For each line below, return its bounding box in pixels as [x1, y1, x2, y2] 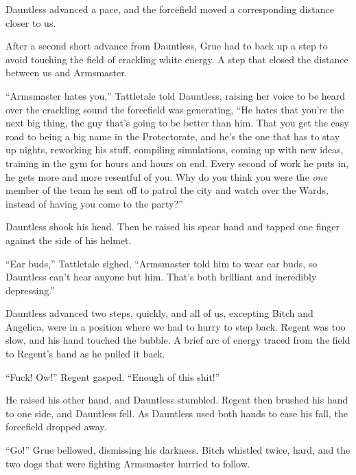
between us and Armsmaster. [5, 65, 128, 80]
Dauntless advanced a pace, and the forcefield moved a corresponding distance [5, 2, 334, 16]
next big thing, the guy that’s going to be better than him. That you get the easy [5, 115, 349, 130]
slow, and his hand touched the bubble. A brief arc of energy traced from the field [5, 333, 351, 347]
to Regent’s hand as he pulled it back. [5, 346, 165, 361]
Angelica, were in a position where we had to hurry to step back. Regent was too [5, 319, 346, 333]
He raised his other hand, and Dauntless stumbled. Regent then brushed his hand [5, 393, 348, 407]
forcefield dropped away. [5, 419, 107, 434]
